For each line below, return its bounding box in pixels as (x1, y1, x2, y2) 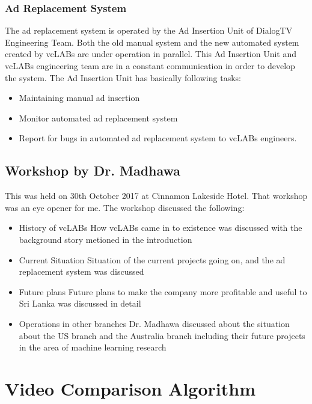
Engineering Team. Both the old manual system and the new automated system (5, 35, 299, 48)
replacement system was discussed (19, 265, 144, 278)
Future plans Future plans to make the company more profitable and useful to (19, 285, 307, 298)
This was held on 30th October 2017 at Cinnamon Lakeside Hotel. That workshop (5, 189, 308, 202)
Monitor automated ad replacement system (19, 111, 178, 124)
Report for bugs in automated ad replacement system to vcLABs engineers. (19, 132, 297, 144)
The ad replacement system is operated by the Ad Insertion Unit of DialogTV (5, 24, 293, 37)
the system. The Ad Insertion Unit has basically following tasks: (5, 71, 241, 84)
